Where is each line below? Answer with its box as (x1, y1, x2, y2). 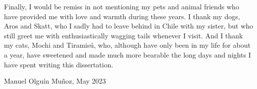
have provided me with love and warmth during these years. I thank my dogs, (4, 11, 240, 21)
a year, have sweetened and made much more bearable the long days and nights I (4, 49, 251, 59)
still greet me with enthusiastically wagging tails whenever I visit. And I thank (4, 30, 243, 40)
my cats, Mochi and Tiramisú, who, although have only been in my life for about (4, 40, 251, 50)
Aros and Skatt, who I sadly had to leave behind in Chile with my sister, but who (4, 21, 254, 31)
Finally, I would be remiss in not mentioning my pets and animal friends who (4, 1, 239, 11)
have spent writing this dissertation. (4, 59, 114, 69)
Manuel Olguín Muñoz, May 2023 (4, 76, 106, 86)
